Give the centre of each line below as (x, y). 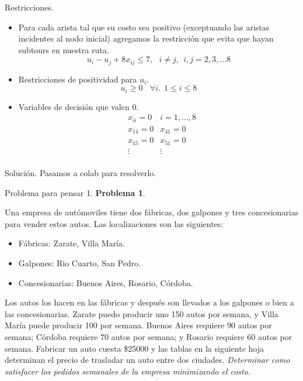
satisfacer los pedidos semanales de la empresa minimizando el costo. (128, 371)
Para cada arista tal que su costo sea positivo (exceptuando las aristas (144, 27)
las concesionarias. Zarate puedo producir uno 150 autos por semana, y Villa (142, 313)
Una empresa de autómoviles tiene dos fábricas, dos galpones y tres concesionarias (152, 212)
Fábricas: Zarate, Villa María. (72, 243)
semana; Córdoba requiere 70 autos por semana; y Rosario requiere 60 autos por (149, 336)
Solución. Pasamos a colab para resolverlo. (81, 172)
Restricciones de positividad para (78, 79)
